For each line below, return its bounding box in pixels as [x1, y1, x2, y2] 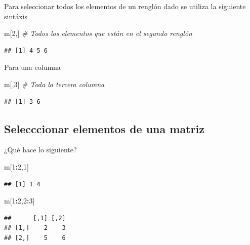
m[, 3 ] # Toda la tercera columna [4, 78, 105, 89]
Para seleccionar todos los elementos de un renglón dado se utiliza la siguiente [4, 1, 246, 11]
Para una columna [4, 62, 61, 72]
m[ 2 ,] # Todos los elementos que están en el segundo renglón [4, 28, 192, 38]
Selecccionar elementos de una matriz [4, 120, 204, 136]
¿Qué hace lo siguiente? [4, 144, 77, 155]
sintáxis [4, 11, 28, 21]
